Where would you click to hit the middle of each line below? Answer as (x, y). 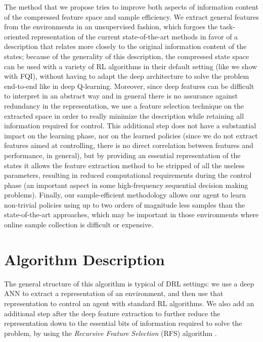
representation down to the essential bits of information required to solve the (123, 323)
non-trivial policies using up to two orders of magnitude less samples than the (125, 204)
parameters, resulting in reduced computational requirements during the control (128, 175)
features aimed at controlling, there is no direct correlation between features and (129, 145)
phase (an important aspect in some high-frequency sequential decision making (126, 185)
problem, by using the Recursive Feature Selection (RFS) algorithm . (111, 333)
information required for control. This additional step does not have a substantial (130, 126)
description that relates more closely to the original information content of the (125, 46)
